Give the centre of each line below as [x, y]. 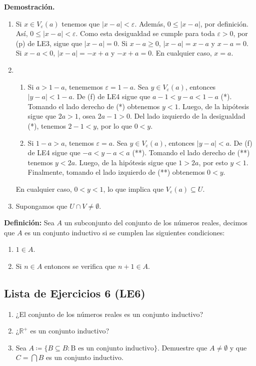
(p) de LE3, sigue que [49, 43]
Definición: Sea [29, 223]
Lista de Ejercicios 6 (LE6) [75, 293]
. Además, [150, 23]
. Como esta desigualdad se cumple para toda [145, 33]
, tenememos [84, 86]
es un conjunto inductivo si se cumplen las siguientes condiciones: [125, 232]
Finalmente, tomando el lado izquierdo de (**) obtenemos [116, 172]
